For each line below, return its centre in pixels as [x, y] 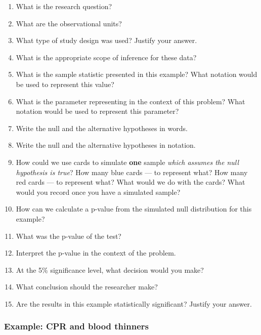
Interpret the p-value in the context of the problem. [96, 253]
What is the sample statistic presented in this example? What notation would [137, 74]
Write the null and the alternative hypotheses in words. [102, 128]
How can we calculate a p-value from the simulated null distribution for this [134, 209]
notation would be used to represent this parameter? [97, 111]
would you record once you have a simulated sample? [98, 192]
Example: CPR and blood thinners [76, 326]
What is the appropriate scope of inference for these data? [106, 57]
